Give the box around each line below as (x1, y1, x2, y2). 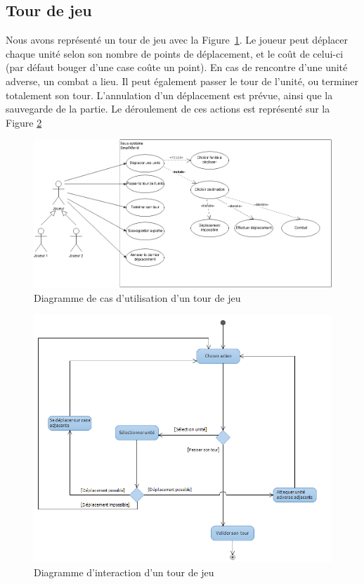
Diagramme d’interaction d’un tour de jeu (34, 564, 214, 579)
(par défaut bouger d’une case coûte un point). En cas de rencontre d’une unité (6, 60, 348, 75)
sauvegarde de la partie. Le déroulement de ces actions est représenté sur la (6, 101, 330, 116)
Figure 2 (6, 115, 42, 129)
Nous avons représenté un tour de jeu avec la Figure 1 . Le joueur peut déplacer (6, 32, 348, 47)
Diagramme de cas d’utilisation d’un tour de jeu (34, 291, 241, 305)
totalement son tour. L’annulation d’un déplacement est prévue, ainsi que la (6, 87, 333, 102)
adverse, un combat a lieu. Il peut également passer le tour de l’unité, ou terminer (6, 73, 359, 88)
